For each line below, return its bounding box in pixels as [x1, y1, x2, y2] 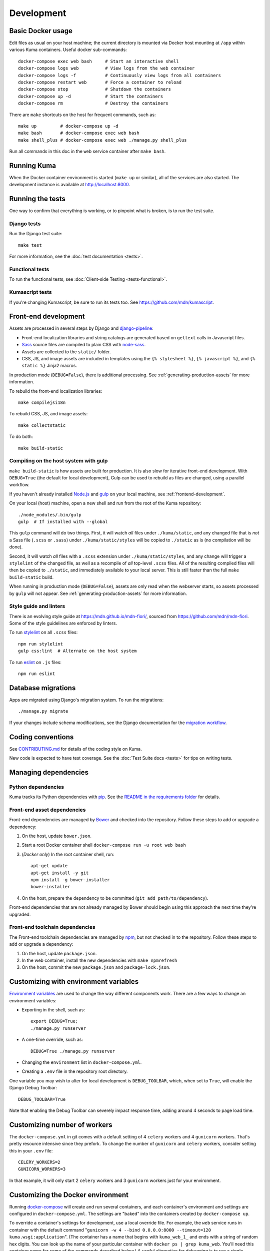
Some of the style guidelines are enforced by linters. [9, 620, 117, 627]
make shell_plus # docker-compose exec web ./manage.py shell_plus [18, 137, 187, 143]
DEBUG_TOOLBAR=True [18, 1096, 66, 1102]
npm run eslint [18, 671, 55, 677]
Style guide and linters [9, 603, 65, 610]
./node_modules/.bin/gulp [18, 512, 82, 517]
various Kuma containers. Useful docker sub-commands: [9, 47, 127, 53]
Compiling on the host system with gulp [9, 457, 108, 464]
